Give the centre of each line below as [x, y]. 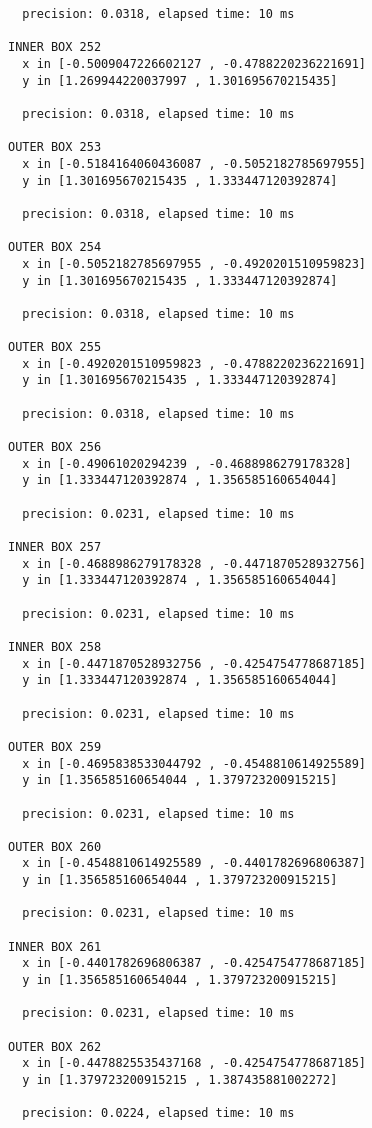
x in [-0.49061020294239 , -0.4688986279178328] [187, 463]
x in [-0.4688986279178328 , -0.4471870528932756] [194, 563]
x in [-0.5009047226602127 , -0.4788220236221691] [194, 63]
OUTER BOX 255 [55, 347]
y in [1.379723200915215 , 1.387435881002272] [180, 1080]
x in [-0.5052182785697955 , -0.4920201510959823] [194, 263]
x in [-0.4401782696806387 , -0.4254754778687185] [194, 963]
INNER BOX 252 [55, 47]
